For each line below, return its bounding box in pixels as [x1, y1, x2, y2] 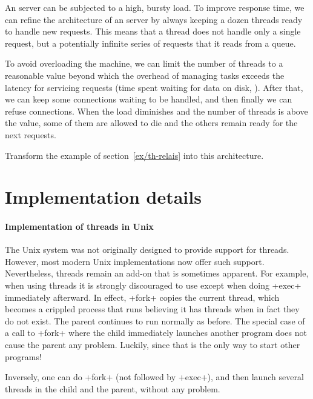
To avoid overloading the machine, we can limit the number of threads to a [5, 57, 283, 70]
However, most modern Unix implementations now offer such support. [5, 255, 265, 267]
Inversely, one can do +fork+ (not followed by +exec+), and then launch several [5, 370, 304, 383]
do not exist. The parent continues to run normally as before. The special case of [5, 314, 305, 327]
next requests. [5, 128, 56, 141]
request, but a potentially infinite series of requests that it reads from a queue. [5, 36, 296, 49]
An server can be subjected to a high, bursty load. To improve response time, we [5, 1, 305, 13]
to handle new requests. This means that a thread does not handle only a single [5, 25, 301, 38]
